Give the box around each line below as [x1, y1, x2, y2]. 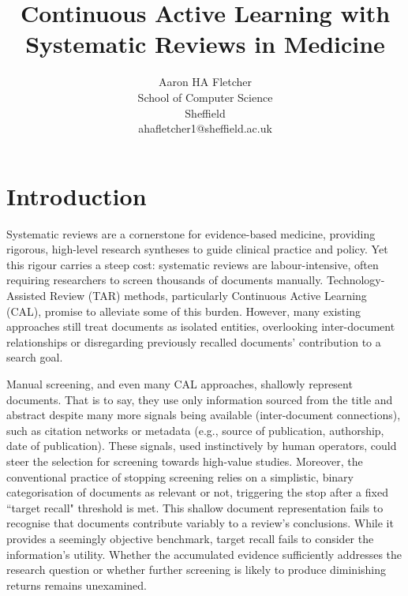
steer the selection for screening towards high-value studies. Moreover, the [6, 452, 363, 469]
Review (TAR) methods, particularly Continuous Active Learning [50, 287, 367, 303]
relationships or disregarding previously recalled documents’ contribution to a [6, 333, 381, 350]
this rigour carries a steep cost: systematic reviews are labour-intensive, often [6, 256, 379, 272]
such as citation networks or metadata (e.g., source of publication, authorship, [6, 422, 384, 438]
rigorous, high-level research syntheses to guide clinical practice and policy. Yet [6, 241, 388, 257]
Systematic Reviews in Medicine [25, 28, 385, 60]
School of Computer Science [137, 88, 273, 105]
